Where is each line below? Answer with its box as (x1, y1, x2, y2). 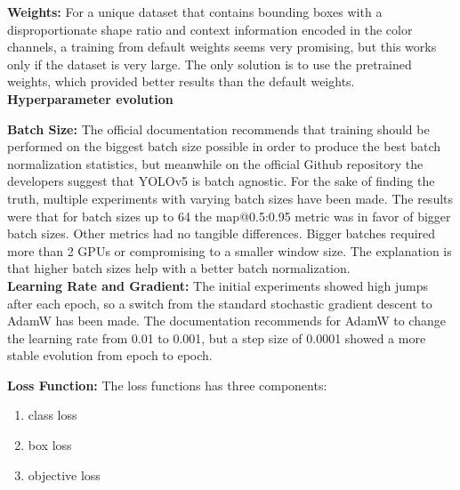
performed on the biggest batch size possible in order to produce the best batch (7, 137, 441, 156)
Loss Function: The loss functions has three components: (7, 375, 327, 394)
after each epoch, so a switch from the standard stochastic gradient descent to (7, 293, 432, 312)
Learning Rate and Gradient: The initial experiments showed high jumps (7, 276, 429, 294)
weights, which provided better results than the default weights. (7, 72, 355, 91)
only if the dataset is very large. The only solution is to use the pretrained (7, 54, 412, 73)
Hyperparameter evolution (7, 89, 174, 108)
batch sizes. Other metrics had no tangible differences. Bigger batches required (7, 224, 436, 243)
